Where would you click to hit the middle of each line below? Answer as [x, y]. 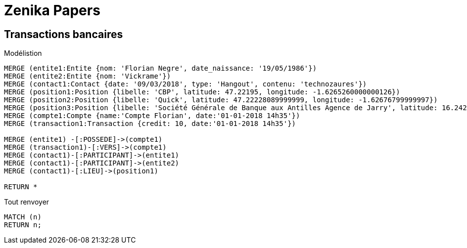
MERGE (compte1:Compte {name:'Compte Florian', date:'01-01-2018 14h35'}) [152, 116]
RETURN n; [23, 225]
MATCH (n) [23, 217]
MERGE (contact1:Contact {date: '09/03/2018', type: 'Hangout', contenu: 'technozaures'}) [186, 84]
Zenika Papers [52, 10]
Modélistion [23, 53]
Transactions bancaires [64, 34]
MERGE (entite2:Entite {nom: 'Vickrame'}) [88, 76]
